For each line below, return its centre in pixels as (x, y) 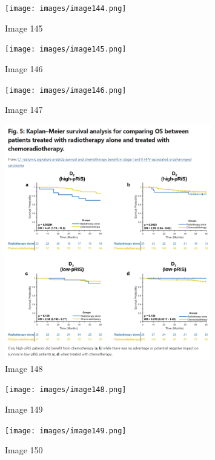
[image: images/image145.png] (66, 49)
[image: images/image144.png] (66, 8)
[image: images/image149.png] (66, 431)
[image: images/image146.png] (66, 90)
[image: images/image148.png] (66, 390)
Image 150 (24, 450)
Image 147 (24, 110)
